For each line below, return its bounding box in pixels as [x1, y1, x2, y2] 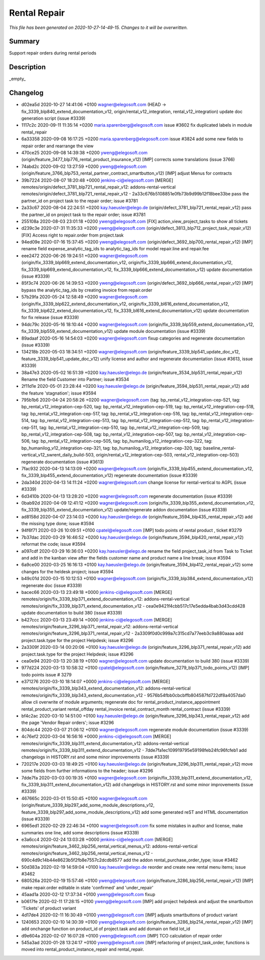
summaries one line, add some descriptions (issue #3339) [21, 829, 139, 835]
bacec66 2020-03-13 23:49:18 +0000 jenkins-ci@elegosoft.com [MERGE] [21, 589, 172, 595]
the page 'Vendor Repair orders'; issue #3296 [21, 720, 114, 726]
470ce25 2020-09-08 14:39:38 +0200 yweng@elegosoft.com [21, 150, 148, 156]
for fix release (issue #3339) [21, 315, 79, 320]
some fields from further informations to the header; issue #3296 [21, 768, 153, 774]
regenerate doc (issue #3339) [21, 582, 82, 588]
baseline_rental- [203, 445, 236, 451]
